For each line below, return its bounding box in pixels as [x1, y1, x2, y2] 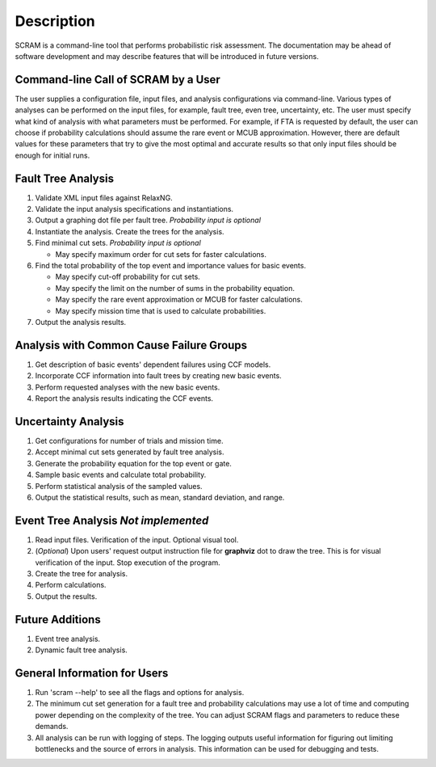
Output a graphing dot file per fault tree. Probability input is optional [35, 215, 262, 225]
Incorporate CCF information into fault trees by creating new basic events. [35, 371, 282, 381]
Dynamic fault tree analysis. [35, 645, 128, 655]
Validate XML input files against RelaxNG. [35, 192, 173, 202]
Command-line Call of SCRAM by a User [15, 73, 221, 86]
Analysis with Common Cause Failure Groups [15, 338, 248, 352]
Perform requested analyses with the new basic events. [35, 382, 220, 392]
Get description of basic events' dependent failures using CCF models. [35, 360, 271, 369]
